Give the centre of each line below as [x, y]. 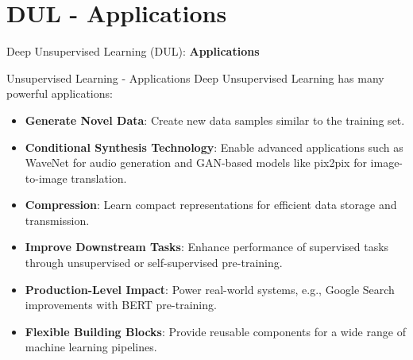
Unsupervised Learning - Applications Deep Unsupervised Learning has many [195, 77]
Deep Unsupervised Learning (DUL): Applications [133, 51]
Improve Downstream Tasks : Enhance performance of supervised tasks [207, 247]
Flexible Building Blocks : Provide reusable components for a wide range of [215, 331]
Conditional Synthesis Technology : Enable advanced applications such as [214, 147]
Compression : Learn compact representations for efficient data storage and [211, 205]
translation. [99, 178]
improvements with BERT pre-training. [121, 305]
